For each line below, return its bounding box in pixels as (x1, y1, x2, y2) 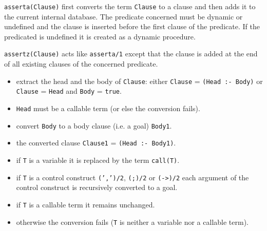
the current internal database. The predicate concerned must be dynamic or (4, 11, 243, 22)
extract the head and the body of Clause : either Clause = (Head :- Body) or (16, 75, 263, 86)
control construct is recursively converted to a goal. (16, 182, 178, 193)
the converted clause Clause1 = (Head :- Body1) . (16, 137, 176, 148)
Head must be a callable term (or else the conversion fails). (16, 103, 200, 113)
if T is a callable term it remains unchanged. (16, 199, 155, 209)
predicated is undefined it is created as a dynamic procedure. (4, 31, 196, 41)
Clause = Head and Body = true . (16, 86, 122, 96)
